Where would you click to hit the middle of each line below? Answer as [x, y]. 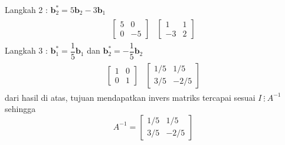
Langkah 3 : [26, 50]
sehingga [20, 109]
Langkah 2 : [26, 9]
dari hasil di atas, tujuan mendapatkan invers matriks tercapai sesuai [130, 97]
